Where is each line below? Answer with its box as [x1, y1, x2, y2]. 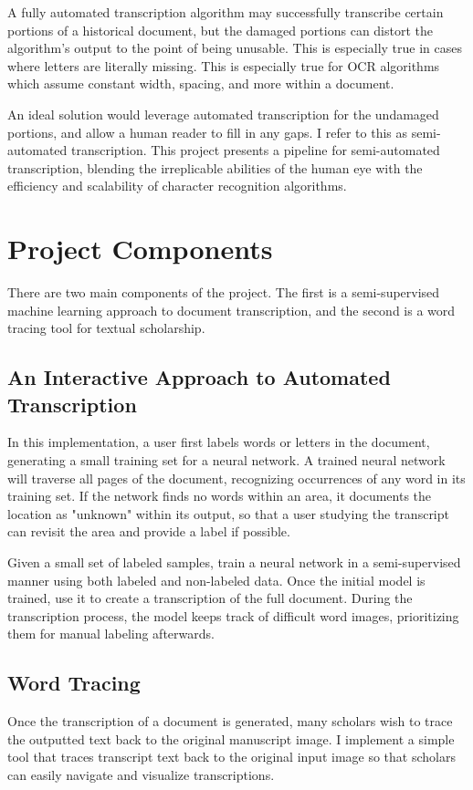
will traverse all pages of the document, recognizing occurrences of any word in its [7, 468, 466, 487]
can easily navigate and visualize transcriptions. [7, 764, 275, 784]
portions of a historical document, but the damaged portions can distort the [7, 20, 434, 39]
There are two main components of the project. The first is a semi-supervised [7, 283, 440, 302]
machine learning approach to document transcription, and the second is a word [7, 300, 456, 319]
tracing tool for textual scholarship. [7, 318, 205, 338]
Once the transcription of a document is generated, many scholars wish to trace [7, 712, 453, 731]
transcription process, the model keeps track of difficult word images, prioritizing [7, 606, 459, 625]
